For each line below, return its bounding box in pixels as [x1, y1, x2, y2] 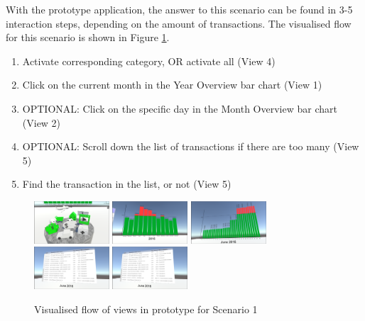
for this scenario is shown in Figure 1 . [6, 30, 170, 45]
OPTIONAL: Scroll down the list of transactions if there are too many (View [22, 139, 359, 154]
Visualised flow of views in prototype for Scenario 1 [34, 301, 258, 316]
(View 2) [22, 115, 61, 130]
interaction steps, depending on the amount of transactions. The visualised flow [6, 16, 352, 30]
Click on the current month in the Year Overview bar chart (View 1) [22, 77, 322, 92]
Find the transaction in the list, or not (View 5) [22, 176, 231, 191]
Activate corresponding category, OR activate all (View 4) [22, 53, 276, 68]
